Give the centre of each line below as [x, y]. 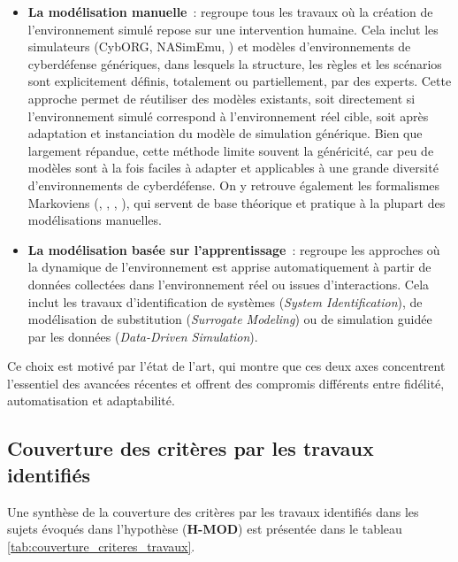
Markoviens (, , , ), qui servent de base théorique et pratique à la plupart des [237, 202]
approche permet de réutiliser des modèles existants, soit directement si [221, 98]
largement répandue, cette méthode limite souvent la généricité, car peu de [231, 150]
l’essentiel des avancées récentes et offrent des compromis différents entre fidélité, [226, 383]
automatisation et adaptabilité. [91, 400]
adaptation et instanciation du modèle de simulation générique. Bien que [225, 133]
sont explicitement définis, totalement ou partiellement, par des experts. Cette [240, 81]
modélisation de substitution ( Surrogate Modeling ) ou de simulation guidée [230, 319]
